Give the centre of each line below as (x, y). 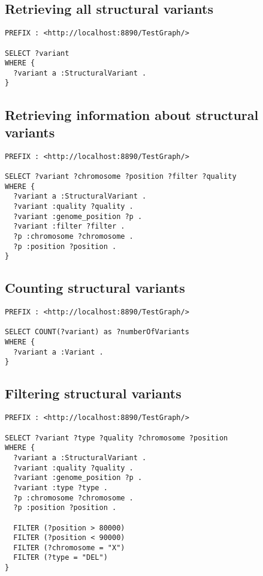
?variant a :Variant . (58, 352)
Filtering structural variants (93, 393)
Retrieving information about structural (132, 114)
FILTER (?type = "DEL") (61, 558)
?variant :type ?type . (61, 487)
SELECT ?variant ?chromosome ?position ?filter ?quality (121, 177)
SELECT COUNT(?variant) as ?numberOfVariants (97, 332)
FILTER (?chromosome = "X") (69, 547)
